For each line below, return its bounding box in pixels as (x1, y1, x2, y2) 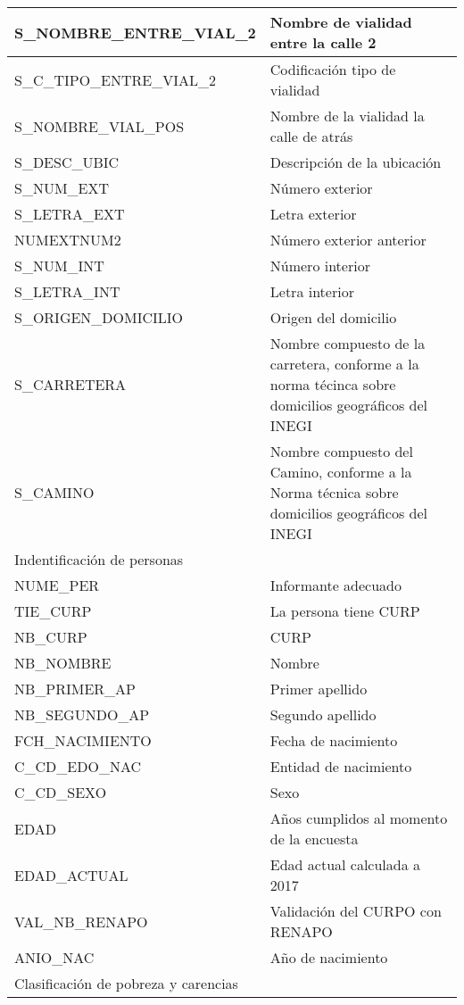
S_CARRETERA (14, 374, 127, 395)
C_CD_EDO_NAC (14, 756, 142, 777)
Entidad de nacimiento (269, 756, 412, 777)
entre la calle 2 (269, 32, 377, 53)
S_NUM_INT (14, 255, 104, 276)
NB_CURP (14, 627, 87, 647)
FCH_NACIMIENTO (14, 730, 152, 751)
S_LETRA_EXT (14, 203, 125, 224)
